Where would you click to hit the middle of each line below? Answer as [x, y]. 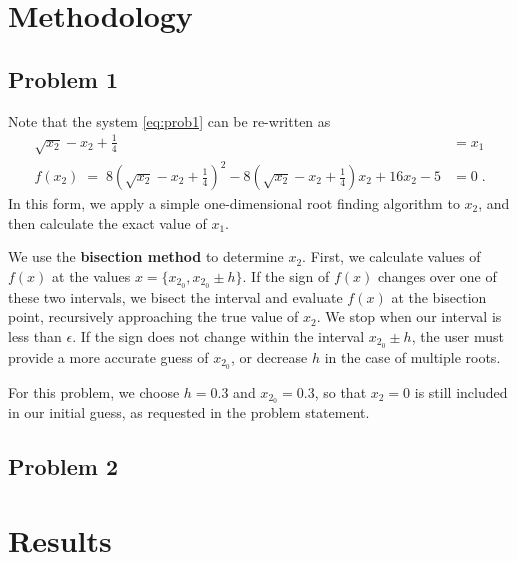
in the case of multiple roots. [412, 356]
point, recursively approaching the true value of [153, 316]
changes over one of [437, 275]
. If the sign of [286, 275]
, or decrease [269, 356]
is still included [461, 391]
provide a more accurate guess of [108, 356]
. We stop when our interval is [409, 316]
